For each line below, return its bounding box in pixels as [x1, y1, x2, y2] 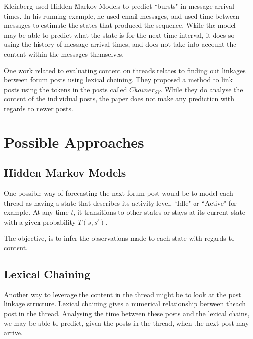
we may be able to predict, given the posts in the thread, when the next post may [4, 318, 249, 328]
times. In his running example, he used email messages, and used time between [4, 10, 240, 20]
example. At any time [4, 207, 69, 217]
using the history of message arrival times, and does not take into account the [4, 39, 236, 49]
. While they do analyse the [160, 84, 243, 94]
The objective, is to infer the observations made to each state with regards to [4, 233, 234, 243]
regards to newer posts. [4, 103, 73, 113]
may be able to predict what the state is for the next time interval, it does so [4, 29, 234, 39]
